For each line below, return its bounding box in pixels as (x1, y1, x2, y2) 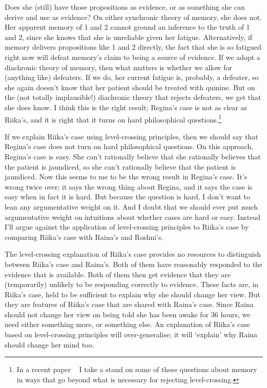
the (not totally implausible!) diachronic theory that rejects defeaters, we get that (5, 92, 261, 103)
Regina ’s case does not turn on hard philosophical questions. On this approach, (5, 141, 254, 152)
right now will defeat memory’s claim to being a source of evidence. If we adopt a (5, 51, 260, 62)
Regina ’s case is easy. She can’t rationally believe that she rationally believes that (5, 151, 261, 161)
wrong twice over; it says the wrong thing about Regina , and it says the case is (5, 181, 253, 192)
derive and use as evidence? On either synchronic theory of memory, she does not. (5, 11, 262, 22)
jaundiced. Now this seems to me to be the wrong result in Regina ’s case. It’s (5, 171, 248, 182)
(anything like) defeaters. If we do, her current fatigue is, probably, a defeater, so (5, 72, 259, 83)
